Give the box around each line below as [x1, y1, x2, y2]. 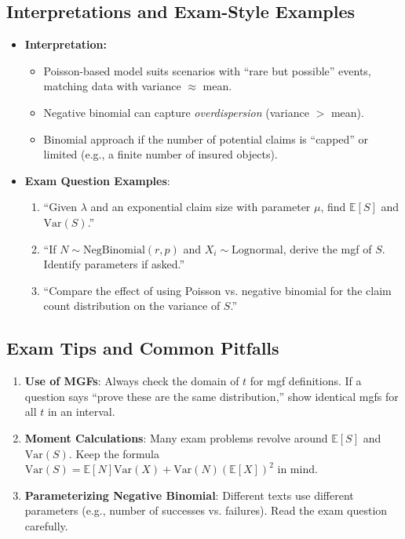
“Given [43, 198, 78, 215]
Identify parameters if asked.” [43, 256, 185, 272]
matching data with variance [43, 78, 181, 94]
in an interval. [47, 403, 115, 420]
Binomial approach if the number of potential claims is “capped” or [43, 130, 369, 147]
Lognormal [232, 244, 283, 256]
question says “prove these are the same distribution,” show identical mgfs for [24, 388, 399, 404]
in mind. [277, 461, 318, 477]
